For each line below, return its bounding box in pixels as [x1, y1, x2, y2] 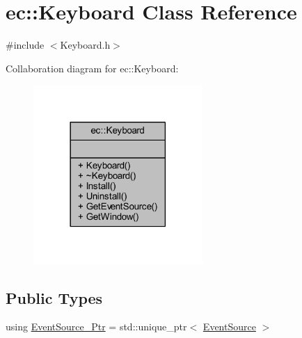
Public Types [6, 287, 103, 308]
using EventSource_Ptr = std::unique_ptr [6, 319, 187, 334]
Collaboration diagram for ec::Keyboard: [6, 61, 179, 75]
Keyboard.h [60, 38, 111, 52]
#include [6, 38, 45, 52]
